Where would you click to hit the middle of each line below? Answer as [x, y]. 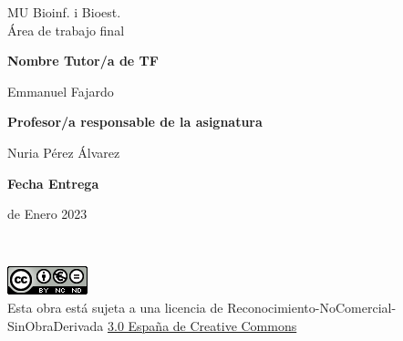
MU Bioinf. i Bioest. [64, 12]
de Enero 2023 [47, 214]
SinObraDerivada [56, 325]
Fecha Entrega [53, 183]
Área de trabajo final [66, 30]
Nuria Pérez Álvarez [64, 152]
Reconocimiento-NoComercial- [312, 307]
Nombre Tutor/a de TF [83, 61]
